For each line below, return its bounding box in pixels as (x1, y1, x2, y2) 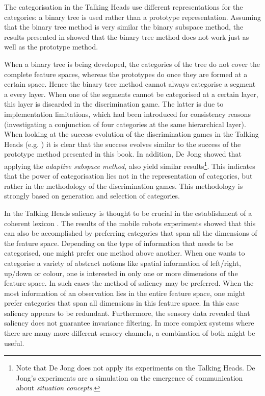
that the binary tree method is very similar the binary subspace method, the (4, 21, 244, 32)
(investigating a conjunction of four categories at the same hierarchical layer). (4, 118, 246, 129)
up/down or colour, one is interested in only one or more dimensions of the (4, 267, 238, 278)
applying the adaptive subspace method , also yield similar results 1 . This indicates (4, 159, 255, 171)
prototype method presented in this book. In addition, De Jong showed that (4, 148, 242, 159)
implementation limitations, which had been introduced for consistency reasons (4, 108, 251, 119)
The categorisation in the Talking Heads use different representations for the (4, 2, 243, 12)
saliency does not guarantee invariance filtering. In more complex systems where (4, 317, 254, 328)
